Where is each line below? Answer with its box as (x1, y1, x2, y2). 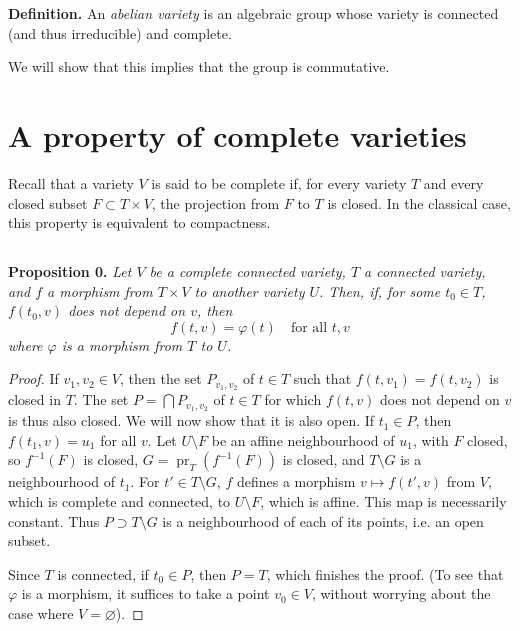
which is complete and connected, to (8, 490, 231, 511)
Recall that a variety (8, 172, 134, 193)
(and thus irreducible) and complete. (8, 22, 232, 43)
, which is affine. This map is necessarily (260, 490, 507, 511)
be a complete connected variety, (149, 261, 346, 282)
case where (8, 602, 74, 623)
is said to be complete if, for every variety (151, 172, 407, 193)
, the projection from (151, 192, 280, 213)
